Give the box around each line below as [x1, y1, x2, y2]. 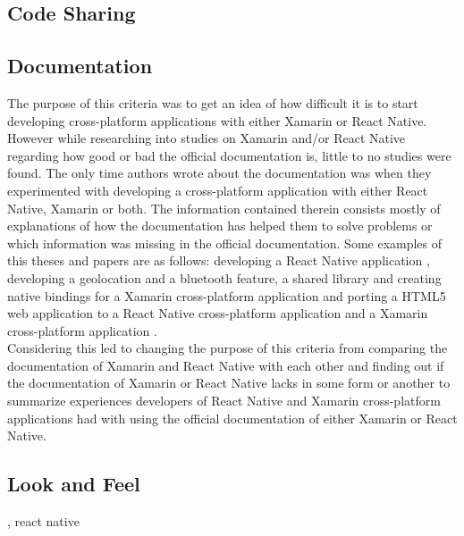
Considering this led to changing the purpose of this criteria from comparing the [7, 339, 448, 357]
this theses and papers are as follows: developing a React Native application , [7, 251, 430, 270]
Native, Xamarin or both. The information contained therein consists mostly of [7, 198, 441, 217]
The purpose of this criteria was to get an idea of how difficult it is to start [7, 93, 418, 112]
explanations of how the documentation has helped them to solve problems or [7, 216, 433, 235]
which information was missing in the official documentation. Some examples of [7, 233, 443, 252]
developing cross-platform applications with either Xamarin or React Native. [7, 111, 427, 130]
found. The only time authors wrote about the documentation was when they [7, 163, 432, 182]
